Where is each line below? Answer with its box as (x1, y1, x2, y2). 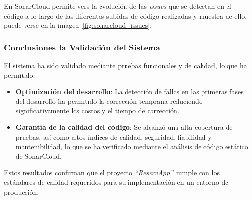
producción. (4, 186, 39, 197)
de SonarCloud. (15, 150, 62, 161)
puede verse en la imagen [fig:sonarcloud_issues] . (4, 20, 152, 30)
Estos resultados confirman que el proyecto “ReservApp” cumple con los (4, 167, 220, 177)
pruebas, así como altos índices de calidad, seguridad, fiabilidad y (15, 131, 212, 142)
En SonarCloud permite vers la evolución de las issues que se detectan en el (4, 1, 231, 11)
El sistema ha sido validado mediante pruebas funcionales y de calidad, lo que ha (4, 60, 247, 70)
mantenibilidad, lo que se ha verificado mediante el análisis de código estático (15, 141, 248, 151)
